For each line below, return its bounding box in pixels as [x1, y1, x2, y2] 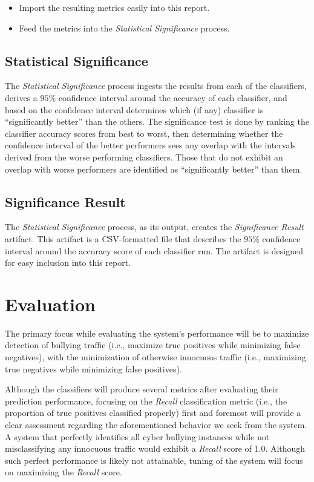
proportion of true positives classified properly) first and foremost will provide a [5, 406, 301, 419]
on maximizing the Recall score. [5, 466, 122, 478]
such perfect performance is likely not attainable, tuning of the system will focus [5, 454, 303, 466]
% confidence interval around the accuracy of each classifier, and [48, 91, 287, 104]
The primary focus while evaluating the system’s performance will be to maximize [5, 326, 309, 339]
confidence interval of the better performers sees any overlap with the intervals [5, 139, 296, 151]
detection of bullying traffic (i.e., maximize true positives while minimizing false [5, 338, 301, 351]
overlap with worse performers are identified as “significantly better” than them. [5, 162, 303, 175]
